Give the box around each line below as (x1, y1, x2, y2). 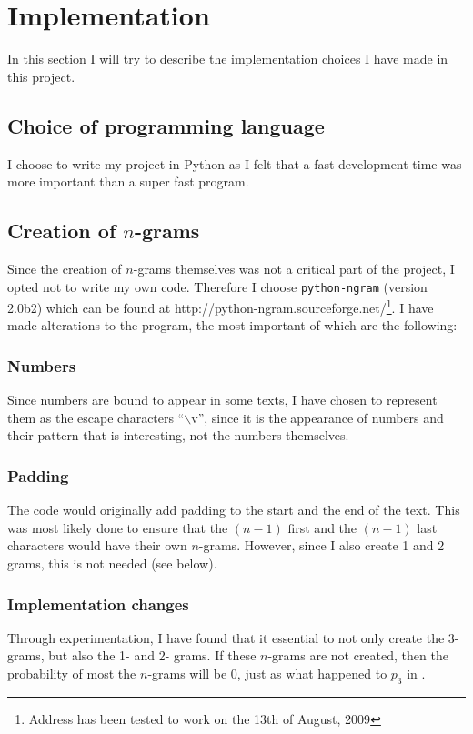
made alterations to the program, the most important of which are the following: (7, 316, 458, 335)
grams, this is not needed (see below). (7, 554, 217, 572)
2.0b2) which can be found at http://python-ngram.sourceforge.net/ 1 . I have (7, 296, 434, 317)
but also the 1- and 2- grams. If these (48, 646, 257, 665)
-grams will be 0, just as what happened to (147, 664, 387, 682)
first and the (287, 518, 357, 537)
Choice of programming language (7, 111, 325, 139)
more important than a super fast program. (7, 172, 249, 191)
